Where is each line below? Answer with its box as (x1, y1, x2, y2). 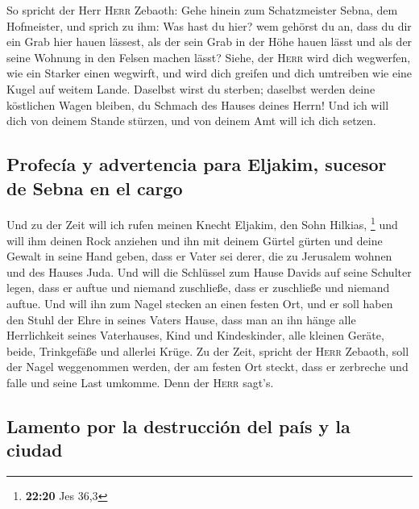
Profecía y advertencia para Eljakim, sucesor (6, 152, 387, 177)
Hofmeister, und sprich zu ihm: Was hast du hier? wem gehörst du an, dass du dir (6, 17, 412, 34)
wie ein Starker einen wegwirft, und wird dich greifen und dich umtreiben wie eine (6, 65, 413, 81)
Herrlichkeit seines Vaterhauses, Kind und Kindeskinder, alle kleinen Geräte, (6, 327, 384, 344)
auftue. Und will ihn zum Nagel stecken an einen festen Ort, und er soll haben (6, 294, 393, 311)
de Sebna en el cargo (6, 175, 183, 200)
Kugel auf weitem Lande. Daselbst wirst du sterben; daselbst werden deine (6, 80, 375, 97)
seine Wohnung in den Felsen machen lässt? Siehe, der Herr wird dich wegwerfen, (6, 48, 411, 65)
